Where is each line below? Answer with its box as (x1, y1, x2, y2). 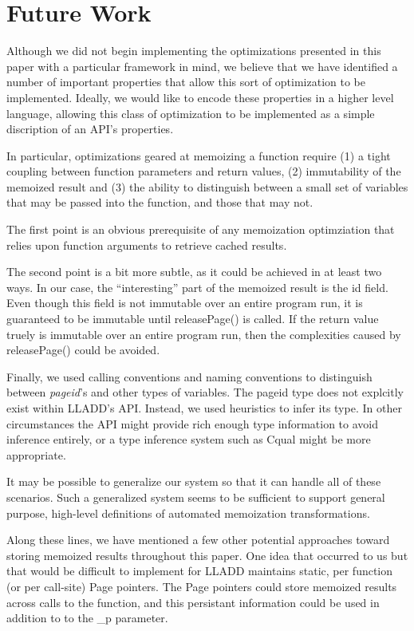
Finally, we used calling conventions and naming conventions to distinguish (6, 368, 373, 385)
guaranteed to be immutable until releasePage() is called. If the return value (6, 310, 379, 327)
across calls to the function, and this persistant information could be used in (6, 594, 380, 610)
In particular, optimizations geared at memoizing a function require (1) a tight (6, 147, 391, 164)
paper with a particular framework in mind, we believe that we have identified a (6, 57, 398, 74)
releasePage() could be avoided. (6, 341, 160, 358)
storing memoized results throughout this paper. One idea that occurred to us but (6, 546, 408, 563)
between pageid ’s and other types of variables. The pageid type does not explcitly (6, 384, 404, 400)
